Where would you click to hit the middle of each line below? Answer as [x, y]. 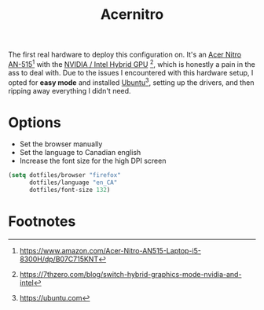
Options [35, 122]
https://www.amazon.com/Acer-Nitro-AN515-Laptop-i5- [110, 251]
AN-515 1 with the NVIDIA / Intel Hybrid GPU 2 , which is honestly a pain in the [132, 63]
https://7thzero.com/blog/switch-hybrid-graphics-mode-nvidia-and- [130, 274]
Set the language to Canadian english [80, 153]
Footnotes [42, 221]
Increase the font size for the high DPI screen [93, 161]
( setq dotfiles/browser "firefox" [65, 175]
